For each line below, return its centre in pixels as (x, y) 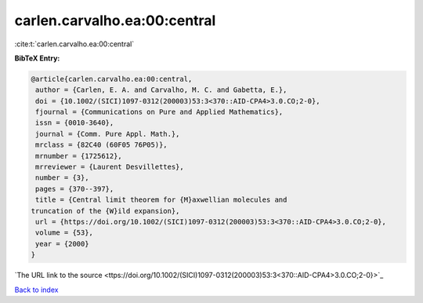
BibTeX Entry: (37, 58)
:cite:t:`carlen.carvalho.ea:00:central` (74, 44)
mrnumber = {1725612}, (79, 156)
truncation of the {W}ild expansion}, (105, 211)
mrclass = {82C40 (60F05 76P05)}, (101, 145)
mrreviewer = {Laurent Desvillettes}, (110, 167)
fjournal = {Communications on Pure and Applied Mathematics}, (159, 112)
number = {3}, (62, 178)
